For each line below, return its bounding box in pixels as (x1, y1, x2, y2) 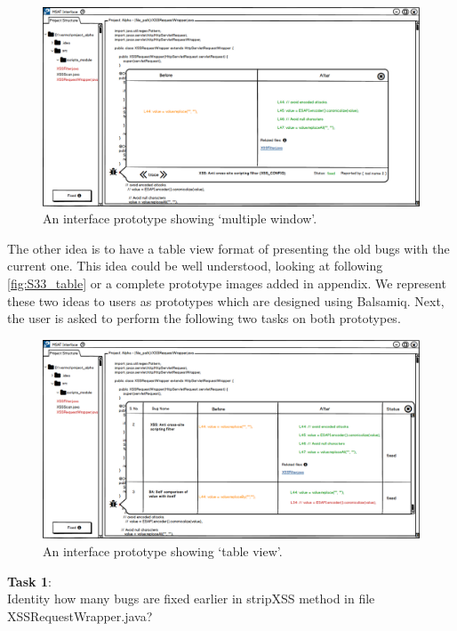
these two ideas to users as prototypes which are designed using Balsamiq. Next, (7, 291, 445, 310)
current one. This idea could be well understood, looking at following (7, 256, 383, 275)
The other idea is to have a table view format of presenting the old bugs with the (7, 239, 450, 257)
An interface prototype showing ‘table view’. (43, 541, 283, 560)
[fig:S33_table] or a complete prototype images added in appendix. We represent (7, 273, 446, 292)
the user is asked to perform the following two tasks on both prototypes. (7, 309, 401, 328)
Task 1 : (7, 571, 52, 590)
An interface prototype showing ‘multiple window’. (43, 209, 317, 228)
